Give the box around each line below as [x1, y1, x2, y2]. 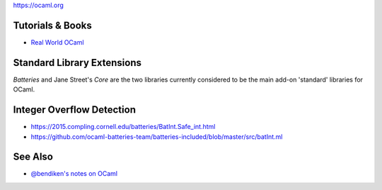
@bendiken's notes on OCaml [30, 169, 118, 178]
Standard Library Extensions [13, 57, 141, 69]
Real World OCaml [30, 38, 84, 46]
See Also [13, 151, 53, 163]
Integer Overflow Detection [13, 104, 136, 116]
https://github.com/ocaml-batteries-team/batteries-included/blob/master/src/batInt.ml [30, 132, 283, 141]
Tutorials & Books [13, 19, 92, 31]
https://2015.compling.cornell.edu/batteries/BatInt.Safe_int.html [30, 123, 216, 131]
